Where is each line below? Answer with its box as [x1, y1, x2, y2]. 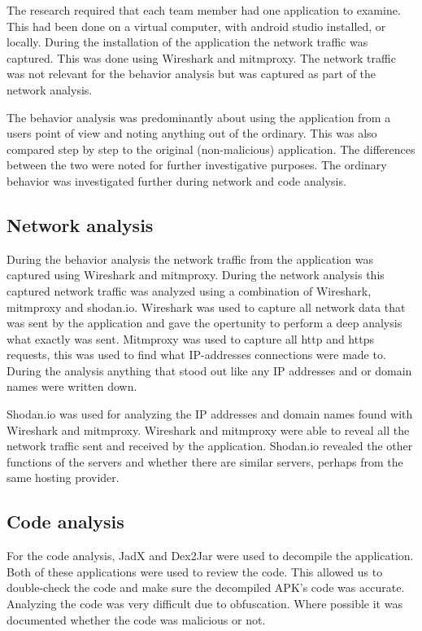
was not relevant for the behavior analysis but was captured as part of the [7, 65, 376, 82]
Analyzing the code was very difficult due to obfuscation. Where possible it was [7, 595, 402, 612]
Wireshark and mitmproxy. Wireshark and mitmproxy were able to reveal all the [7, 421, 410, 438]
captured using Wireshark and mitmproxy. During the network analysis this [7, 266, 385, 283]
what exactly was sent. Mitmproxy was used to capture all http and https [7, 330, 374, 347]
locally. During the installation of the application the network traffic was [7, 33, 368, 50]
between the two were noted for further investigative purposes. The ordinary [7, 156, 387, 173]
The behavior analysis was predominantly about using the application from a [7, 108, 391, 125]
